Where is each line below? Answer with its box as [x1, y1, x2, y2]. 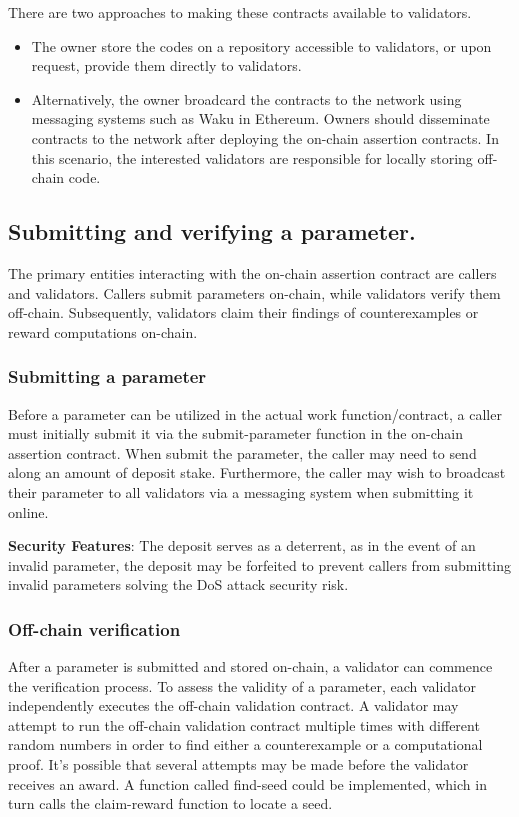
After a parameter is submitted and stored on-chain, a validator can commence [8, 656, 493, 677]
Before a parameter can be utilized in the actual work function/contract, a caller [8, 403, 502, 424]
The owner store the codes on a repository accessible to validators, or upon [31, 35, 492, 56]
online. [8, 501, 49, 522]
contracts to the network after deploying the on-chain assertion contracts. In [31, 127, 499, 148]
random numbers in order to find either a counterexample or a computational [8, 734, 483, 755]
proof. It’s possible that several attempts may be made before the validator [8, 754, 469, 775]
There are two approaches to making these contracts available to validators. [8, 2, 472, 22]
